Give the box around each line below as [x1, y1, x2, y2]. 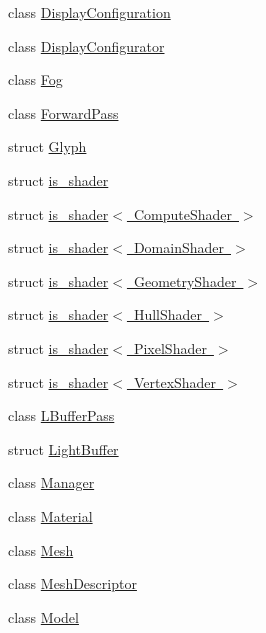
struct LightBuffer [8, 438, 119, 459]
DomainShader [133, 237, 225, 258]
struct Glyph [8, 136, 87, 157]
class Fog [8, 69, 63, 90]
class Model [8, 606, 79, 627]
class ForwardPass [8, 102, 119, 123]
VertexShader [133, 371, 217, 392]
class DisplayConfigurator [8, 35, 165, 56]
